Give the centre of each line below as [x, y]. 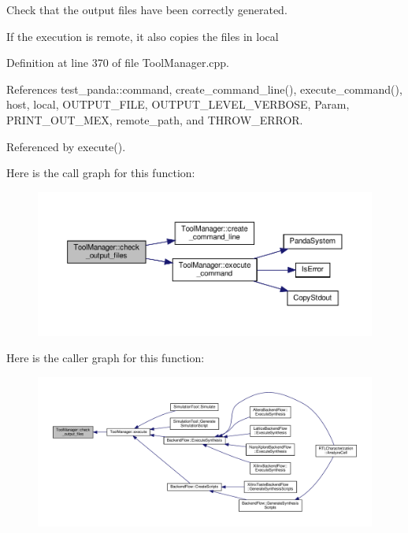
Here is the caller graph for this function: [106, 358]
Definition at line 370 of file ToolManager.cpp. [118, 63]
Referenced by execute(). [66, 146]
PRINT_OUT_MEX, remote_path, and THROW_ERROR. [155, 119]
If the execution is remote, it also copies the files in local [143, 36]
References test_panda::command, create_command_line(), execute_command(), [204, 89]
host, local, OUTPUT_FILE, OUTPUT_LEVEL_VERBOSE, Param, [178, 104]
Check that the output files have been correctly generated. [147, 9]
